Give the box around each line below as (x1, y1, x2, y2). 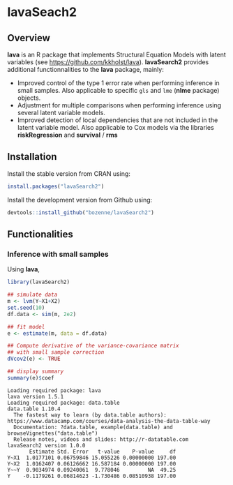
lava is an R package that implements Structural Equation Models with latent (7, 50, 227, 59)
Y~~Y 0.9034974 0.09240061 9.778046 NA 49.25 (7, 466, 176, 473)
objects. (17, 94, 41, 102)
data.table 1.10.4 (7, 405, 61, 412)
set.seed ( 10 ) (7, 304, 45, 311)
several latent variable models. (17, 109, 106, 117)
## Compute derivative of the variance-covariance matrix (7, 343, 179, 350)
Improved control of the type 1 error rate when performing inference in (17, 79, 220, 87)
